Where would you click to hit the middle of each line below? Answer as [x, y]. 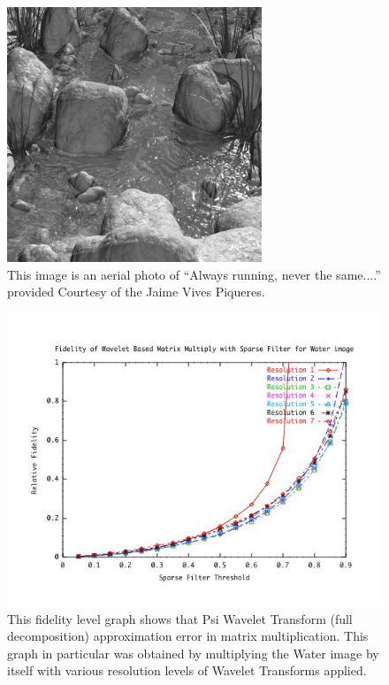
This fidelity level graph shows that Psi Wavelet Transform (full [180, 618]
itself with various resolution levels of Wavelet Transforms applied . [187, 670]
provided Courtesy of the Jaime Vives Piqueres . [136, 292]
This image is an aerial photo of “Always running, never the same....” [194, 274]
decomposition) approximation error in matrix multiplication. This [188, 636]
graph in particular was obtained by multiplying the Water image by [193, 653]
